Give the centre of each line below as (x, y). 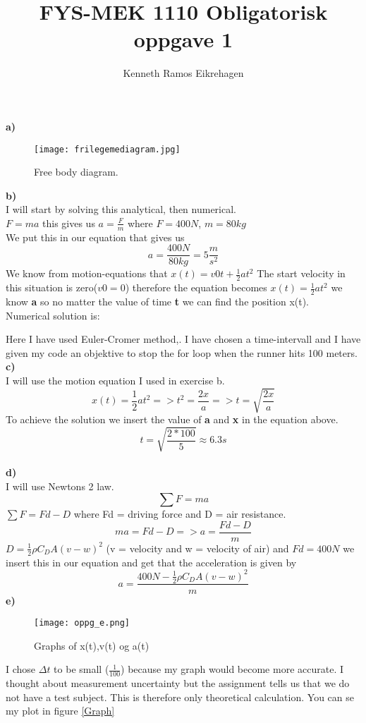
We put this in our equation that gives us (95, 237)
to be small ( (81, 669)
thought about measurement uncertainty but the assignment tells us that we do (178, 683)
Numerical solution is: (53, 315)
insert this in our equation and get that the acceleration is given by (151, 562)
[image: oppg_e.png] (82, 623)
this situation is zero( (52, 287)
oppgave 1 (183, 39)
